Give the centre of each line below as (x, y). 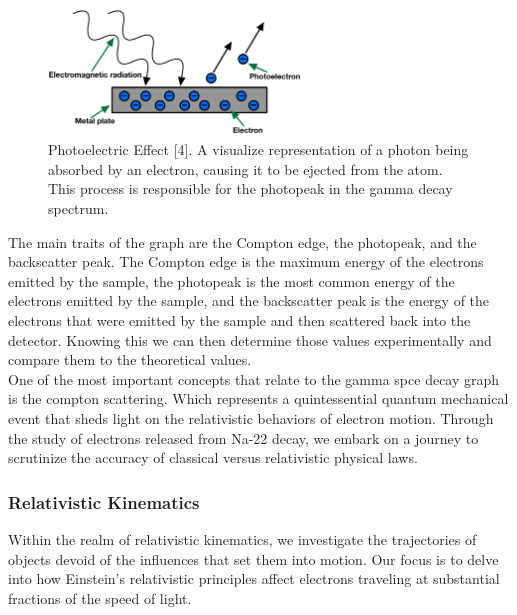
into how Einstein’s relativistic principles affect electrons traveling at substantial (254, 578)
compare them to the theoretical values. (130, 359)
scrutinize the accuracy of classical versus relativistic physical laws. (213, 457)
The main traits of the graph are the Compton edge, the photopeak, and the (242, 241)
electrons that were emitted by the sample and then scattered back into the (239, 320)
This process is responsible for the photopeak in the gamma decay (250, 188)
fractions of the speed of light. (100, 597)
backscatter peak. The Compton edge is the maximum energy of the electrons (246, 261)
